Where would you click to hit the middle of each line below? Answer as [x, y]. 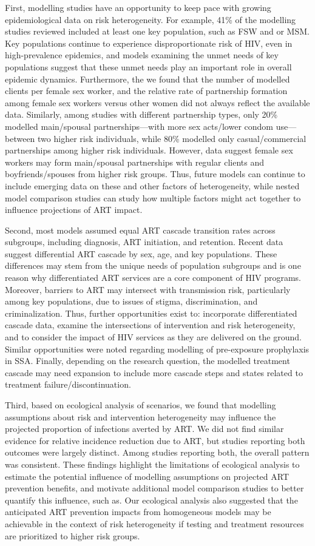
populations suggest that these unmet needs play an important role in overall [148, 66]
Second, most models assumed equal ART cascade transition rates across [140, 230]
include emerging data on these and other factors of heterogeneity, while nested [152, 185]
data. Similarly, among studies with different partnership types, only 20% [141, 114]
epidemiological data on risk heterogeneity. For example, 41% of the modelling [151, 19]
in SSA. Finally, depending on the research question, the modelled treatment [147, 361]
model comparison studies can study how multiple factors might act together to [153, 197]
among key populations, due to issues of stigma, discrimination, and [131, 301]
